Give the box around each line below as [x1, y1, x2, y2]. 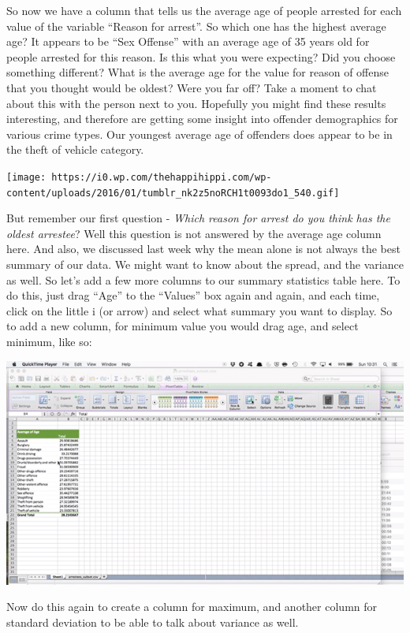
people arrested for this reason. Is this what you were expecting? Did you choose [6, 48, 396, 65]
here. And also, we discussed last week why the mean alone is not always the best [6, 240, 401, 257]
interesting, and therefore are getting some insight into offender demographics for [6, 110, 398, 127]
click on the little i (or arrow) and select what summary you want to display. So [6, 302, 393, 318]
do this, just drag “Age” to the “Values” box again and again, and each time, [6, 287, 380, 303]
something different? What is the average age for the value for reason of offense [6, 64, 389, 80]
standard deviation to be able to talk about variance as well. [6, 613, 299, 630]
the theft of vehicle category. [6, 141, 144, 158]
